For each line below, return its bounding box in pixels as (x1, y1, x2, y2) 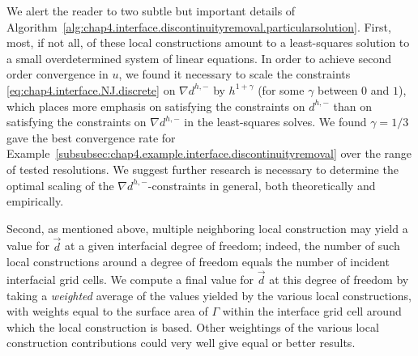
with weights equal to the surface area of (6, 303, 208, 320)
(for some (258, 81, 305, 98)
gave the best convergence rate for (6, 129, 176, 146)
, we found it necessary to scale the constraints (118, 66, 351, 83)
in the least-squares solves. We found (184, 113, 367, 130)
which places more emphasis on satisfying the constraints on (6, 97, 305, 114)
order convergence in (6, 66, 109, 83)
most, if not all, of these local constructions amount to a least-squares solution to (6, 34, 410, 51)
